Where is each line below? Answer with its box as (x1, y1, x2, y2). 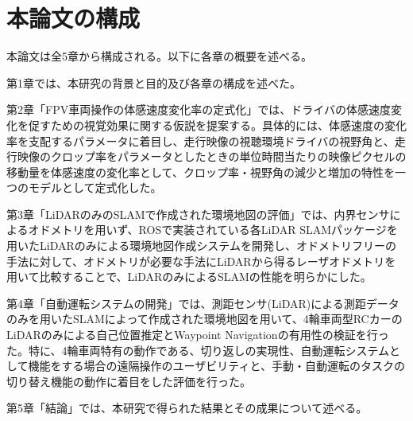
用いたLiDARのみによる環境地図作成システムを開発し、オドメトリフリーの (6, 237, 396, 254)
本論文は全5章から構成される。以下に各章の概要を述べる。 (6, 48, 312, 64)
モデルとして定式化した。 (28, 179, 162, 196)
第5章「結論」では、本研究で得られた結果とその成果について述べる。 (6, 400, 368, 416)
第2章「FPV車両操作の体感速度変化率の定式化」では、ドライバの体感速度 (6, 101, 391, 118)
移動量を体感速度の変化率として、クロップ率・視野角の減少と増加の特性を (6, 163, 395, 180)
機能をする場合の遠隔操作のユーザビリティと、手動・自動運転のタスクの (28, 357, 405, 374)
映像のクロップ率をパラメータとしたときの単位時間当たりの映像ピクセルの (17, 148, 407, 165)
